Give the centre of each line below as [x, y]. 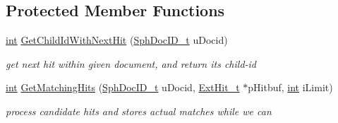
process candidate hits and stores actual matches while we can [139, 111]
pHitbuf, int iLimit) [290, 87]
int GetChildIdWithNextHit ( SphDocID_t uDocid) [117, 40]
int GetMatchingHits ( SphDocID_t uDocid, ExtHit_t [123, 87]
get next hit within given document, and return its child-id [131, 63]
